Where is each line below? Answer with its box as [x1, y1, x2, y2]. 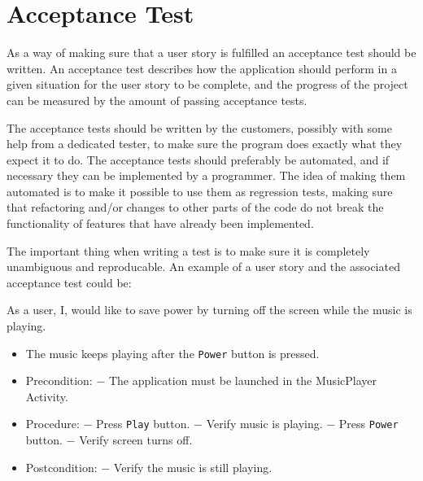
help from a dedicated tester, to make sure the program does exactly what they [7, 135, 403, 152]
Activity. [25, 387, 68, 404]
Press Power [338, 415, 399, 432]
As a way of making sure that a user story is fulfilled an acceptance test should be [7, 44, 416, 61]
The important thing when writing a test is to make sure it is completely [7, 242, 370, 259]
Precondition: [25, 372, 93, 389]
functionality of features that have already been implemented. [7, 215, 314, 232]
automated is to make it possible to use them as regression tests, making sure [7, 182, 393, 199]
